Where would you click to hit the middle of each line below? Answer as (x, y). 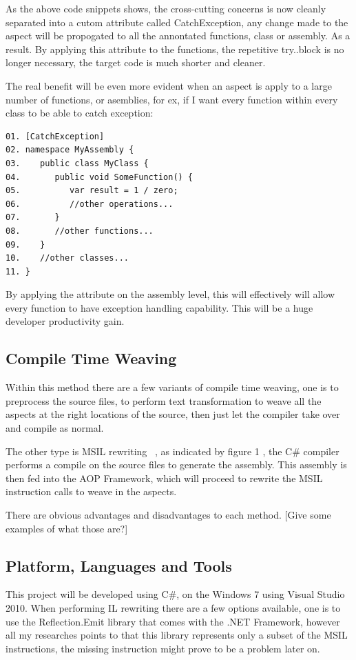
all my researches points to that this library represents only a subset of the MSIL (177, 635)
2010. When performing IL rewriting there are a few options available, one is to (173, 608)
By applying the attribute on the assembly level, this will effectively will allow (170, 294)
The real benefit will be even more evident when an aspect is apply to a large (169, 85)
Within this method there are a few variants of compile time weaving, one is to (172, 387)
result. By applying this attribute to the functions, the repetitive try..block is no (175, 49)
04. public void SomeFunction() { (100, 177)
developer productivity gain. (65, 321)
